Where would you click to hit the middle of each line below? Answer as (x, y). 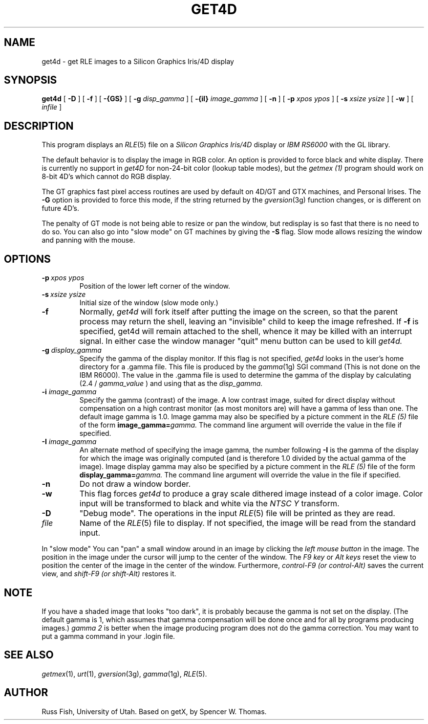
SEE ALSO (29, 655)
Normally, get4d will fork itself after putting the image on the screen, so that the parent (238, 312)
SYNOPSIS (31, 80)
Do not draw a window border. (135, 484)
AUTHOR (26, 693)
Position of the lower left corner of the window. (155, 286)
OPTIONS (27, 259)
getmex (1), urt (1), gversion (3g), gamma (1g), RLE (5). (124, 674)
